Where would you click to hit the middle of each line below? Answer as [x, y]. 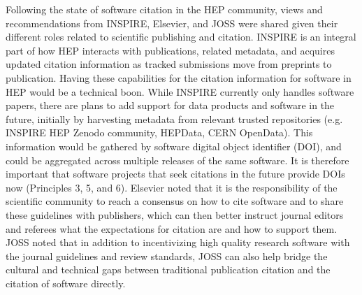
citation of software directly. [66, 283]
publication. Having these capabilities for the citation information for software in [179, 77]
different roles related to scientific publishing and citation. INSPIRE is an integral [181, 37]
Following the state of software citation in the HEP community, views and [164, 9]
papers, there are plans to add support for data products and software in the [170, 105]
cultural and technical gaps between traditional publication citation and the [168, 269]
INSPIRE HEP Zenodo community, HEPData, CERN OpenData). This [159, 132]
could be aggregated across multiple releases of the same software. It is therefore [178, 160]
